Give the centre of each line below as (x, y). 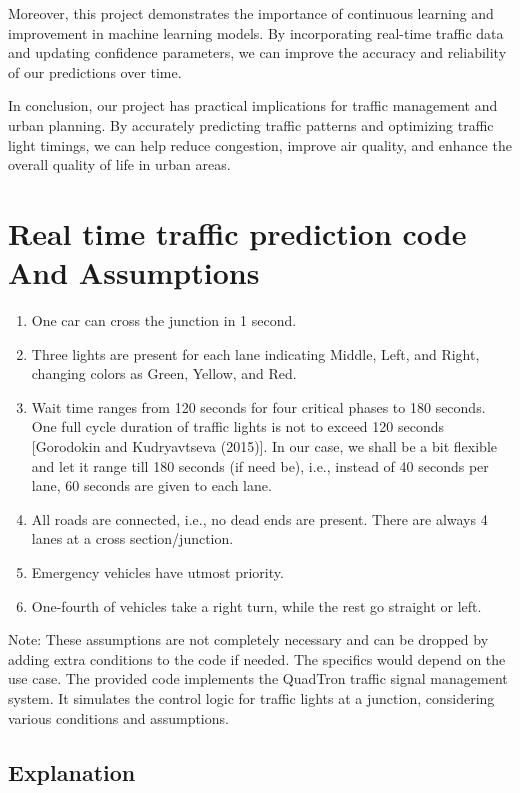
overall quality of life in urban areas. (119, 164)
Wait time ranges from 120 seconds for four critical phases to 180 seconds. (258, 406)
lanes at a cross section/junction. (132, 538)
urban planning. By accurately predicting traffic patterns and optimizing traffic (251, 124)
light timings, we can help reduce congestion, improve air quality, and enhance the (260, 144)
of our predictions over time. (95, 71)
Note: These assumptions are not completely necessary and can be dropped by (248, 639)
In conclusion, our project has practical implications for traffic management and (253, 105)
